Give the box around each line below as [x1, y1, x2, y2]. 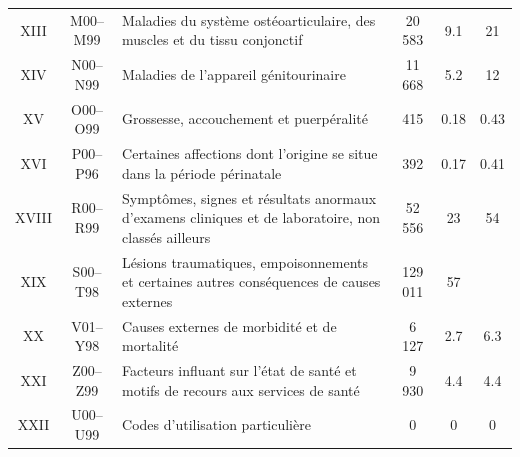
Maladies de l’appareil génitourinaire [122, 63, 346, 84]
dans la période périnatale [122, 162, 282, 183]
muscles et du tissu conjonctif [122, 29, 303, 50]
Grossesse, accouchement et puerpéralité [122, 108, 368, 129]
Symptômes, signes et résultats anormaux [122, 187, 377, 208]
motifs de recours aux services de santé [122, 379, 360, 400]
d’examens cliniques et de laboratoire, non [122, 207, 381, 228]
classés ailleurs [122, 226, 211, 247]
